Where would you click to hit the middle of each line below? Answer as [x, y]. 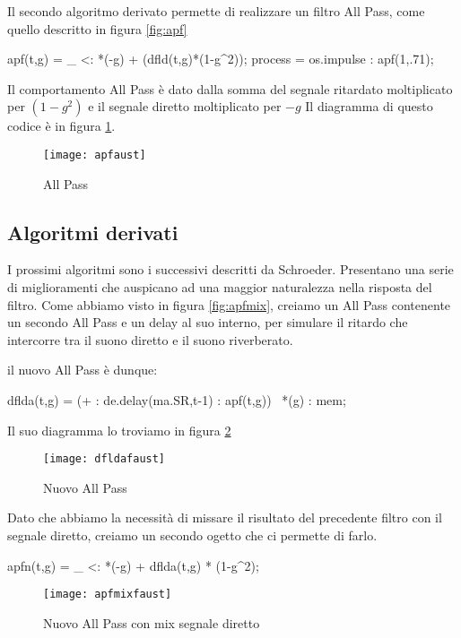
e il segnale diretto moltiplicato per [185, 106]
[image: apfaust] [95, 155]
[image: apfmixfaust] [108, 595]
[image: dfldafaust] [104, 459]
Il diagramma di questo [369, 106]
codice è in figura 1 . [61, 126]
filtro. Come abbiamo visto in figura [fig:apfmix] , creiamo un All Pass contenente [229, 304]
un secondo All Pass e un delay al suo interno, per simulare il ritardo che [208, 322]
